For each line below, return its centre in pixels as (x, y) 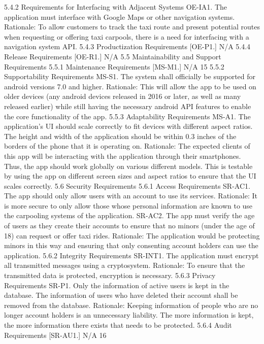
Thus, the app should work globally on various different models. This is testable (128, 166)
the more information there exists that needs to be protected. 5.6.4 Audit (118, 325)
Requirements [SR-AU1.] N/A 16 (55, 335)
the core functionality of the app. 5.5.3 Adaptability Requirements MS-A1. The (127, 116)
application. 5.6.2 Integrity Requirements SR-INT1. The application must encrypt (131, 255)
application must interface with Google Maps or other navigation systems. (120, 16)
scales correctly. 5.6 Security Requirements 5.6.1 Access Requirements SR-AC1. (127, 185)
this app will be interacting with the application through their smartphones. (123, 156)
